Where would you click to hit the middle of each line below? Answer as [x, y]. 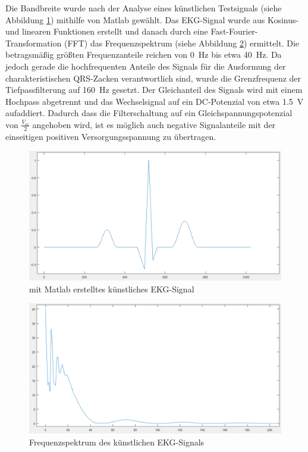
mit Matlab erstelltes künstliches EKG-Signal [112, 289]
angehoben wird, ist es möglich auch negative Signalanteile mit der [154, 124]
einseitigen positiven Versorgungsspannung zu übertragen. [111, 136]
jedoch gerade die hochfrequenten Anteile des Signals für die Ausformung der [146, 66]
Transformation [34, 43]
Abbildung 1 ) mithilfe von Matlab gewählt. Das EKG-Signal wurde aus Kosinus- [152, 19]
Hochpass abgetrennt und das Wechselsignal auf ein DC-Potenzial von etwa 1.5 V [155, 101]
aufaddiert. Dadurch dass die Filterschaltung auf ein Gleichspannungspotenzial [149, 113]
